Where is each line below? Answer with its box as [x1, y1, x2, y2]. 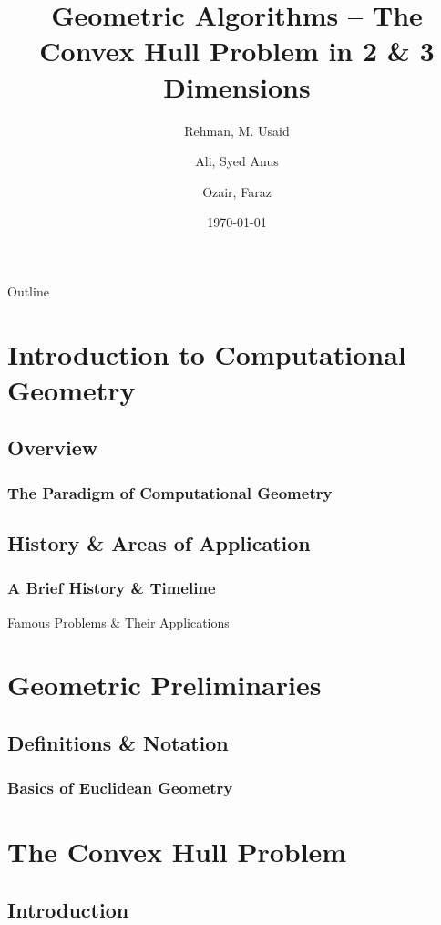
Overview [7, 433, 98, 462]
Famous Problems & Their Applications [7, 612, 230, 631]
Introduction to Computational [7, 335, 406, 372]
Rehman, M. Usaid [184, 120, 290, 140]
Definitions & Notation [7, 729, 229, 757]
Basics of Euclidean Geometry [7, 776, 233, 799]
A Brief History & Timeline [7, 577, 216, 599]
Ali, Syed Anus [195, 151, 279, 171]
